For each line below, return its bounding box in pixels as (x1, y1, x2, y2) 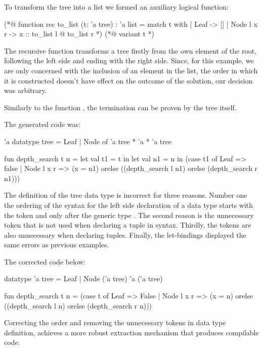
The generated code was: (4, 119, 80, 129)
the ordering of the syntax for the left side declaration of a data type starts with (4, 199, 253, 210)
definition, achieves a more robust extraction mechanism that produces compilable (4, 327, 259, 337)
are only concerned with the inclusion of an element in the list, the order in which (4, 65, 258, 75)
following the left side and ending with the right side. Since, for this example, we (4, 55, 254, 66)
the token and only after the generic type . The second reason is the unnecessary (4, 209, 254, 220)
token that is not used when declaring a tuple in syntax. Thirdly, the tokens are (4, 220, 251, 230)
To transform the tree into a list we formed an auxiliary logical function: (4, 2, 229, 12)
